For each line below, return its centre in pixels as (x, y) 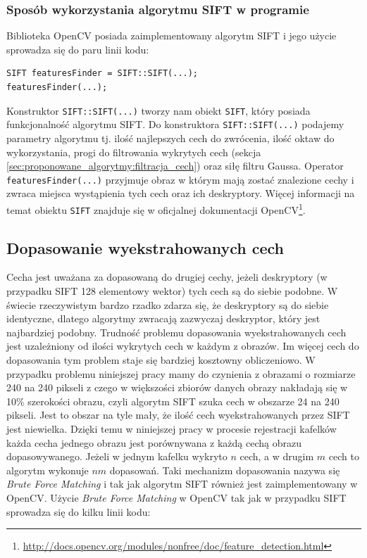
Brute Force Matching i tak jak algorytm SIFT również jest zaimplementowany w (182, 484)
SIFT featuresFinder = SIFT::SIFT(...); (102, 74)
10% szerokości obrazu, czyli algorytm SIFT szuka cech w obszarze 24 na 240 (173, 401)
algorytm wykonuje (48, 470)
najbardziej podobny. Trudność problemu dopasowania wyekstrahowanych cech (176, 332)
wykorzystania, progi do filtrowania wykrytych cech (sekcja (134, 152)
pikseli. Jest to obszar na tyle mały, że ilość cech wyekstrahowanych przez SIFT (178, 415)
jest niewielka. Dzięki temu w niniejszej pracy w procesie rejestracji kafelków (172, 428)
